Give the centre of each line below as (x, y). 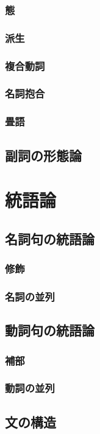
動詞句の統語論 (50, 330)
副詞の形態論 (43, 155)
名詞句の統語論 (50, 238)
